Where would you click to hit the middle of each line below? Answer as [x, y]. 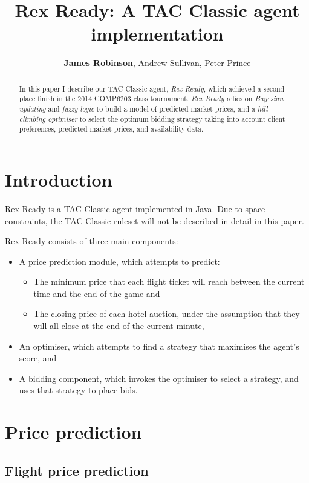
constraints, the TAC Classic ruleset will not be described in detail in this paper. [154, 220]
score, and [38, 358]
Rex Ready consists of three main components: [92, 241]
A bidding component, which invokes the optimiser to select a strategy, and [159, 378]
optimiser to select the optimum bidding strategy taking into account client [167, 118]
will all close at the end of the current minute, [119, 326]
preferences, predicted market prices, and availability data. [111, 129]
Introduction [59, 179]
